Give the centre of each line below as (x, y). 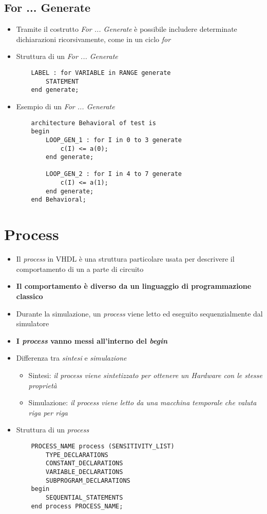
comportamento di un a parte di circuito (80, 269)
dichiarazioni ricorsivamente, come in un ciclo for (93, 39)
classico (30, 296)
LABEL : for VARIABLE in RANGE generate (101, 73)
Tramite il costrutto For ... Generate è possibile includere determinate (127, 29)
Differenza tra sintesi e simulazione (71, 358)
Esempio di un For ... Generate (65, 106)
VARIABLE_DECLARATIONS (84, 472)
